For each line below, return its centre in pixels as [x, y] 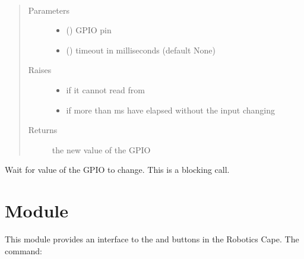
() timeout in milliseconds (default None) [141, 50]
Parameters [49, 10]
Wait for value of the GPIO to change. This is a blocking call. [117, 170]
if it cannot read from [105, 89]
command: [23, 250]
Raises [40, 70]
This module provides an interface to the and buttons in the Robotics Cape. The [152, 239]
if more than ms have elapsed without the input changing [170, 110]
